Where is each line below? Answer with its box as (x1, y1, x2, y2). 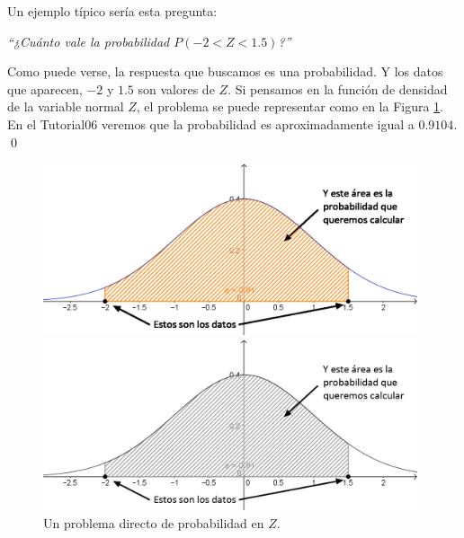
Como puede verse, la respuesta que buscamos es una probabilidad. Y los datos (7, 62, 443, 81)
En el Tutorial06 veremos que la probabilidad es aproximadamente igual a (7, 114, 415, 133)
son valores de (138, 79, 215, 98)
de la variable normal (7, 97, 124, 116)
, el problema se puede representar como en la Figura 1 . (136, 97, 444, 116)
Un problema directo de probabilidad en (43, 513, 264, 532)
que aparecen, (7, 79, 83, 98)
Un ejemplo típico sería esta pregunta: (7, 2, 218, 20)
